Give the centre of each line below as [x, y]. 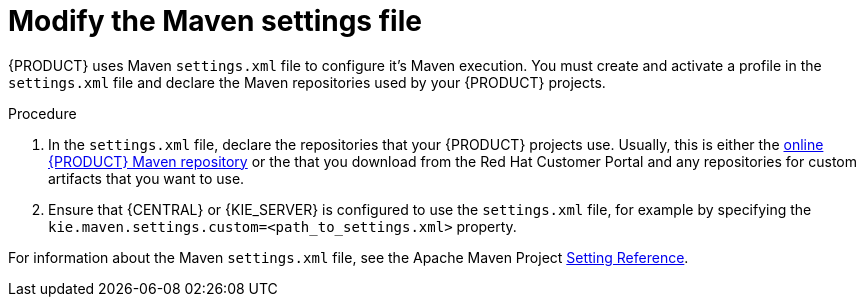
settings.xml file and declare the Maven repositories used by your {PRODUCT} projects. [307, 82]
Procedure [42, 113]
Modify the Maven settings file [215, 21]
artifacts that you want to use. [146, 178]
